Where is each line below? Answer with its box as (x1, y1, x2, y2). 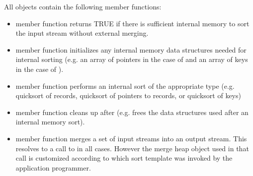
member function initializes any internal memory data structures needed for (15, 44, 247, 55)
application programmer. (15, 162, 91, 173)
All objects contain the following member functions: (4, 1, 162, 11)
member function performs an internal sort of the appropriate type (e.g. (15, 80, 235, 91)
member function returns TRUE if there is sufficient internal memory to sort (15, 18, 250, 28)
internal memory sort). (15, 117, 85, 127)
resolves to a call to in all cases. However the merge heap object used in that (15, 143, 249, 153)
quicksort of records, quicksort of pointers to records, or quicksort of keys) (15, 90, 241, 101)
